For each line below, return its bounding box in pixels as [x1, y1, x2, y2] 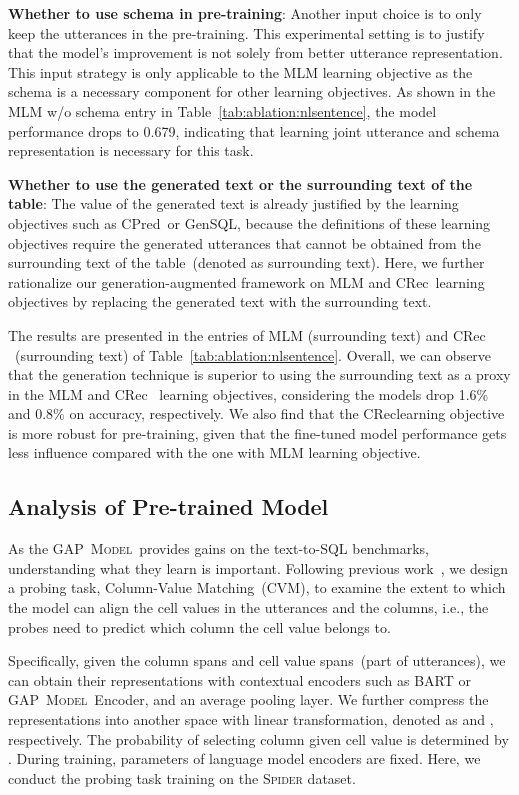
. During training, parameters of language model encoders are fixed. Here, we [8, 748, 481, 769]
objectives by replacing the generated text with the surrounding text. [8, 291, 432, 312]
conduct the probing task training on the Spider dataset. [8, 767, 356, 788]
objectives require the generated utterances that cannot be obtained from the [8, 232, 481, 253]
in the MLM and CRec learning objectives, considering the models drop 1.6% [8, 383, 489, 404]
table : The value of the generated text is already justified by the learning [8, 193, 459, 214]
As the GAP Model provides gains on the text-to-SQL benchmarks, [8, 538, 429, 559]
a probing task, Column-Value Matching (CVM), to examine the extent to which [8, 577, 506, 598]
